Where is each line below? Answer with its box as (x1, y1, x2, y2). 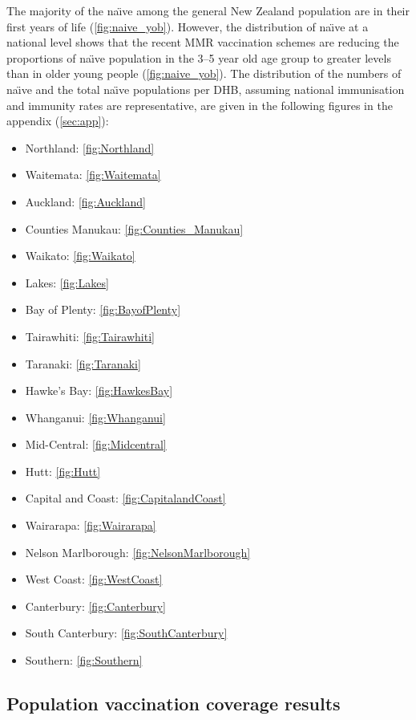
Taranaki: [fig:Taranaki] (25, 355, 141, 372)
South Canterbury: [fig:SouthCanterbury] (25, 624, 228, 641)
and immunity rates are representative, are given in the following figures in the (6, 96, 393, 113)
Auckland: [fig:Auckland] (25, 193, 146, 209)
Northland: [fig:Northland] (25, 139, 155, 156)
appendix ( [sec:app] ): (6, 112, 109, 129)
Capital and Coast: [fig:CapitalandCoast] (25, 490, 226, 506)
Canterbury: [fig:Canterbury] (25, 597, 167, 614)
